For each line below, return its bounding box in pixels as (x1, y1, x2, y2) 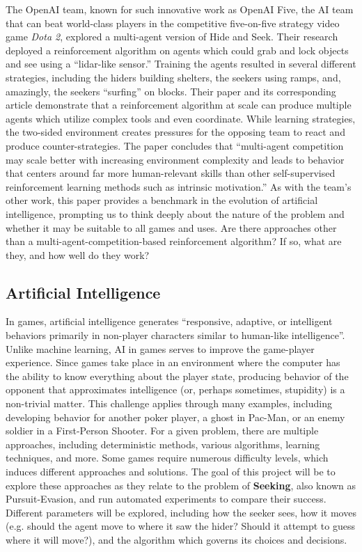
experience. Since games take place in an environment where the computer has (6, 355, 340, 370)
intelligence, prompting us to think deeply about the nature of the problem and (6, 206, 345, 221)
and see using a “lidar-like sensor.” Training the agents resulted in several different (6, 56, 356, 71)
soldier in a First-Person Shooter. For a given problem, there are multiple (6, 423, 319, 438)
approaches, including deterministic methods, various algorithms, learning (6, 436, 320, 451)
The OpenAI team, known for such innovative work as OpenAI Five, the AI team (6, 2, 354, 16)
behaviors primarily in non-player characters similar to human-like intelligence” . (6, 328, 345, 342)
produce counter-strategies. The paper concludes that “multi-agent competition (6, 138, 344, 152)
